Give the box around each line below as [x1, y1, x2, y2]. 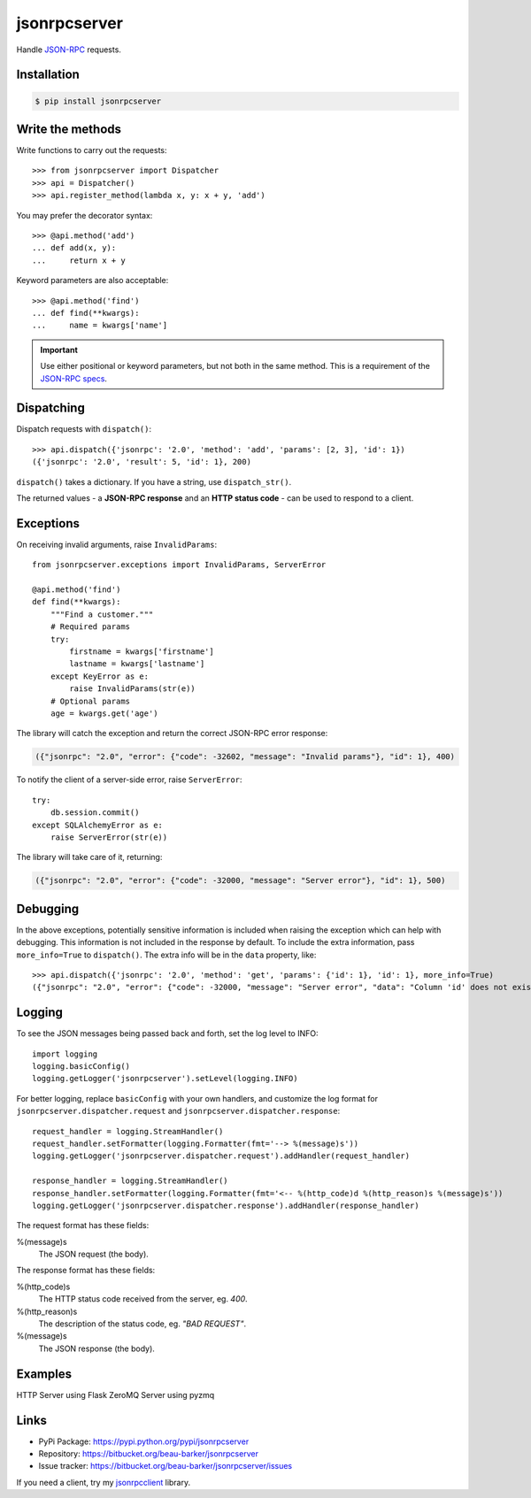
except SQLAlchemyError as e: [32, 819, 164, 830]
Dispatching [16, 401, 86, 416]
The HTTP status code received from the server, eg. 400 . [38, 1294, 248, 1304]
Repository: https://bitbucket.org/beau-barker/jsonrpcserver [38, 1448, 258, 1459]
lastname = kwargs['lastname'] [69, 659, 205, 669]
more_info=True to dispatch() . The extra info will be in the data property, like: [16, 949, 317, 960]
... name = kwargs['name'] [32, 320, 168, 331]
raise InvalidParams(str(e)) [69, 684, 196, 694]
